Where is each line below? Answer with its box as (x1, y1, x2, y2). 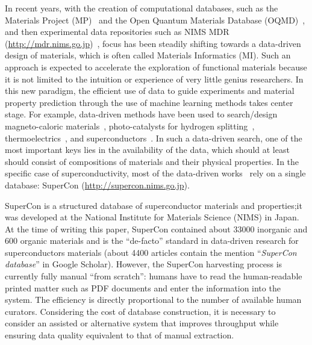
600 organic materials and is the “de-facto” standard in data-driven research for (5, 234, 299, 247)
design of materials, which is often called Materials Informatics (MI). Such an (5, 49, 291, 61)
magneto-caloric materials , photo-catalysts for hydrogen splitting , (5, 119, 255, 132)
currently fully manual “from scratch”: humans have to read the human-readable (5, 270, 302, 282)
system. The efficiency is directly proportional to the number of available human (5, 293, 302, 306)
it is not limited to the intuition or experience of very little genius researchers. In (5, 72, 304, 85)
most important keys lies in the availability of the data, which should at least (5, 143, 290, 156)
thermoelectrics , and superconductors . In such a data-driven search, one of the (5, 131, 302, 144)
